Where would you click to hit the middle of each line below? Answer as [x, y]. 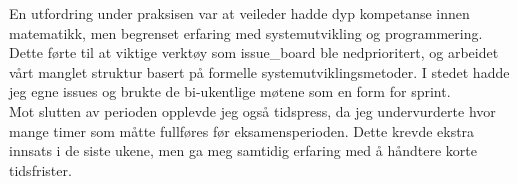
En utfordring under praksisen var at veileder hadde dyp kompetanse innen [239, 13]
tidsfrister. [40, 169]
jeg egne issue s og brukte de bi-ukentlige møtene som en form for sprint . [230, 91]
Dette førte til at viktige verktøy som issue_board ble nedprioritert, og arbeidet [254, 52]
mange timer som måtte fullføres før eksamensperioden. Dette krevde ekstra [242, 130]
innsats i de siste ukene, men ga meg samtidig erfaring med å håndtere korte [243, 150]
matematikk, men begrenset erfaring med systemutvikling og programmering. [246, 32]
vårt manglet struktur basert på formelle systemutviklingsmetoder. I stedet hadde [259, 71]
